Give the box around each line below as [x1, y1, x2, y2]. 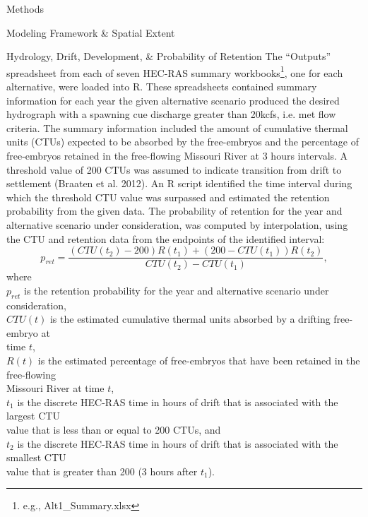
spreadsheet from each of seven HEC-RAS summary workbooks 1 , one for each [6, 63, 343, 80]
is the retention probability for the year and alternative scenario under [24, 283, 329, 297]
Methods [6, 1, 44, 16]
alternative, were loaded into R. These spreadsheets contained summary [6, 79, 317, 94]
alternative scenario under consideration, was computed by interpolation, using [6, 217, 348, 232]
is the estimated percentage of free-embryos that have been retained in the [37, 352, 360, 367]
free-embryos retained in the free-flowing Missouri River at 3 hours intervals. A [6, 148, 348, 162]
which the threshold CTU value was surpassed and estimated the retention [6, 189, 330, 204]
